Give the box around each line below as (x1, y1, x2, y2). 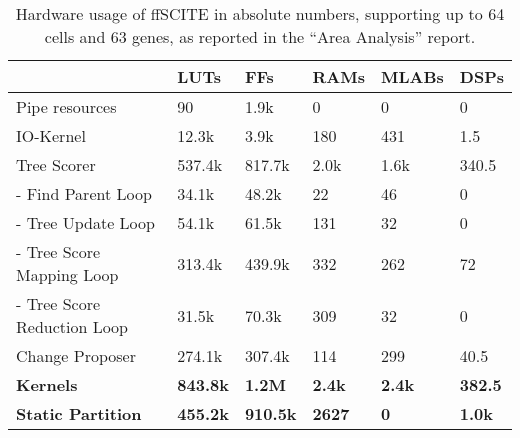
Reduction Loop (16, 315, 129, 338)
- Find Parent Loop (16, 182, 152, 205)
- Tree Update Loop (16, 211, 155, 234)
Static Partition (16, 402, 142, 425)
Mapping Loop (16, 263, 119, 286)
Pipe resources (16, 95, 117, 118)
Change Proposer (16, 344, 136, 367)
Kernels (16, 373, 78, 396)
